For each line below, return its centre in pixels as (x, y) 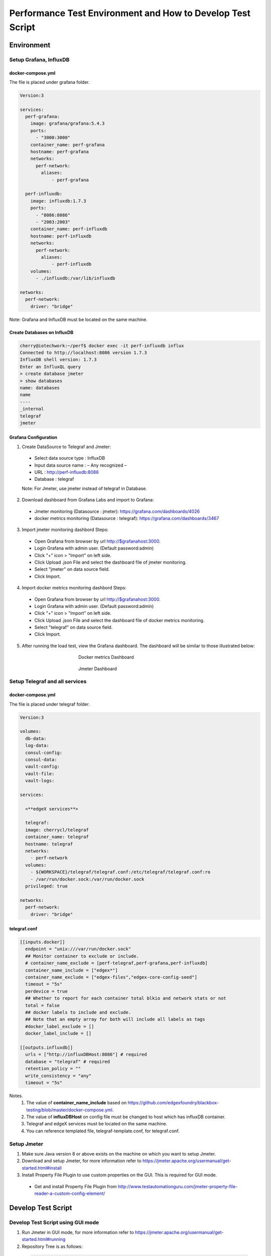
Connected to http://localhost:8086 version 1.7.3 (84, 352)
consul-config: (44, 753)
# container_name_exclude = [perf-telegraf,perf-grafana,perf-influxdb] (117, 963)
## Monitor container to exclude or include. (82, 956)
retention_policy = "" (53, 1069)
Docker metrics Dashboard (106, 657)
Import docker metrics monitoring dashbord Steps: (74, 588)
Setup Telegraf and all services (48, 682)
